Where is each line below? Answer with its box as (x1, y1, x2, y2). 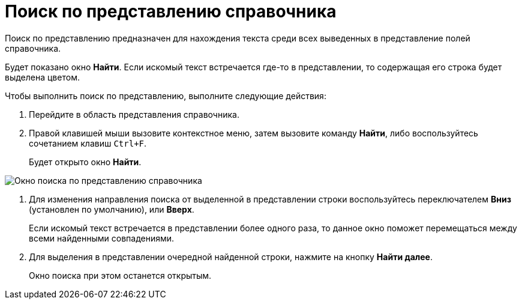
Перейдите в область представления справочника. (29, 109, 239, 120)
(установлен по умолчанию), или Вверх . (29, 204, 194, 214)
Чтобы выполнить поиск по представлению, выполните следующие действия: (5, 90, 326, 101)
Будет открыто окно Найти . (29, 156, 142, 167)
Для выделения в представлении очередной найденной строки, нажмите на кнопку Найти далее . (29, 251, 433, 262)
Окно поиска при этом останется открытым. (29, 270, 212, 281)
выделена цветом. (5, 71, 80, 82)
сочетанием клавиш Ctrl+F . (29, 138, 147, 148)
